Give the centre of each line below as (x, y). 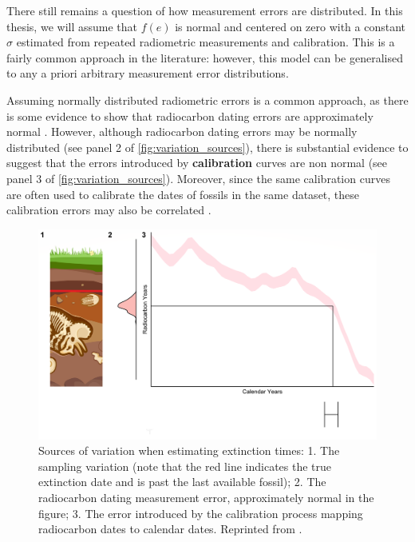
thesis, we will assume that (72, 26)
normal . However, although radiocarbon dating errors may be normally (182, 132)
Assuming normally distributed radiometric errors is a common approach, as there (207, 100)
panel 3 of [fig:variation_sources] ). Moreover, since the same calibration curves (198, 178)
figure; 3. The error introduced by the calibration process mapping (201, 513)
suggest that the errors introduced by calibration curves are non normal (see (197, 163)
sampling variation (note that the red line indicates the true (185, 466)
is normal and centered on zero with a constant (290, 26)
